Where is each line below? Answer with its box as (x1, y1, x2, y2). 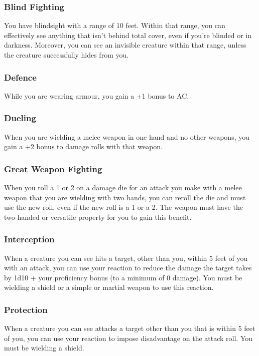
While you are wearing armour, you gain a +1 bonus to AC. (4, 90, 189, 101)
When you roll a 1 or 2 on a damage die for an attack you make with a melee (4, 182, 242, 193)
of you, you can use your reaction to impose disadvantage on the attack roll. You (4, 332, 253, 343)
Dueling (4, 112, 36, 124)
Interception (4, 233, 55, 245)
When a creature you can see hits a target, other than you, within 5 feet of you (4, 252, 248, 263)
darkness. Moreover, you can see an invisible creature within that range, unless (4, 40, 246, 50)
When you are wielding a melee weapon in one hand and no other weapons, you (4, 131, 249, 142)
